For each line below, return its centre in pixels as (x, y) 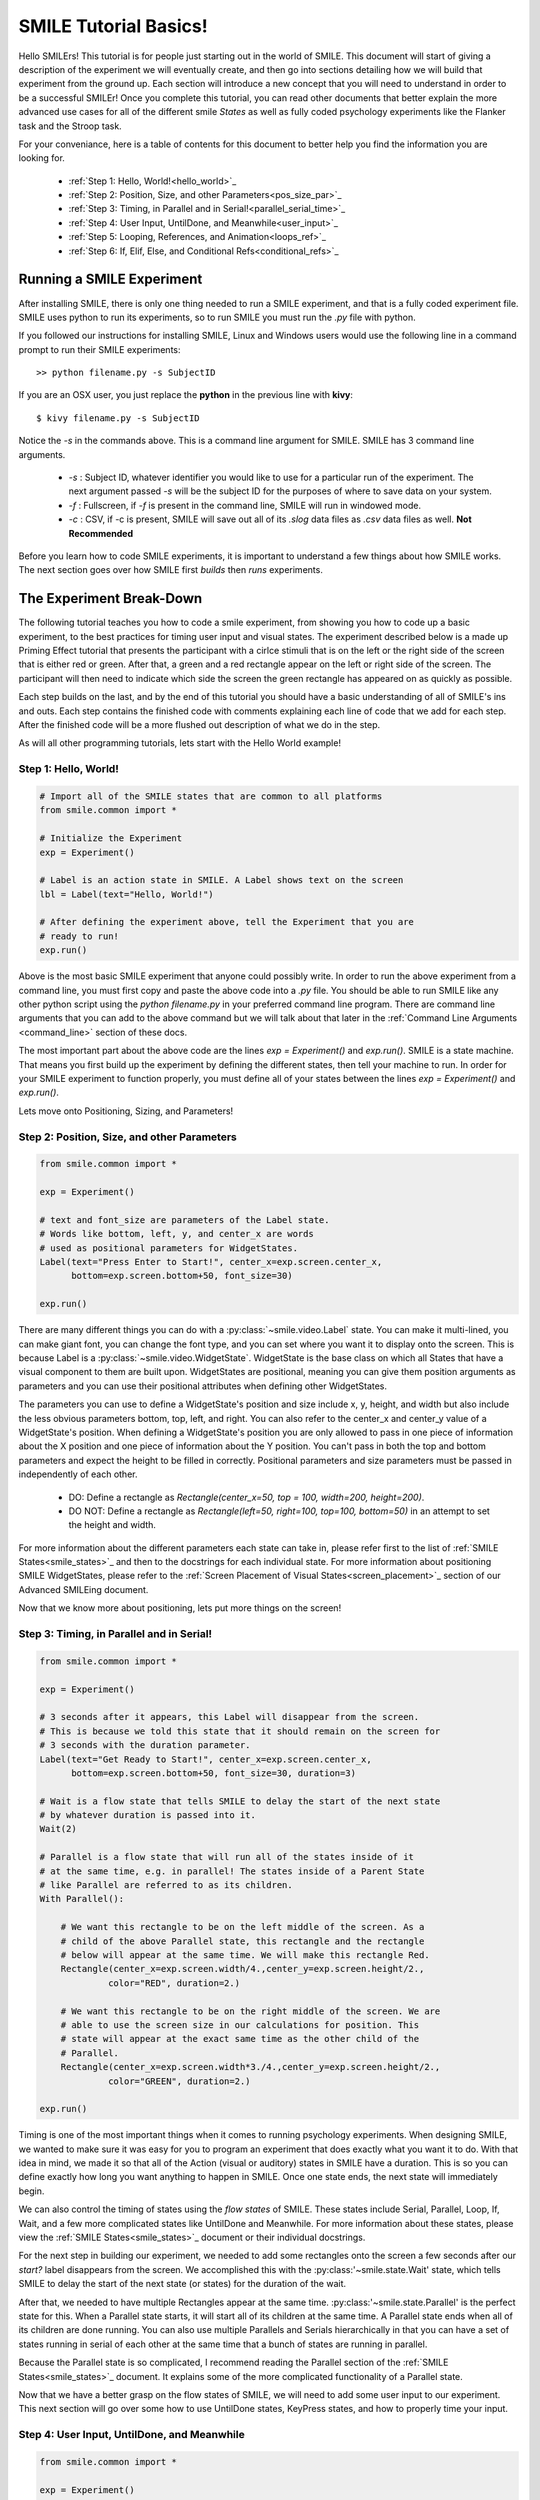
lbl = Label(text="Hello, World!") (126, 894)
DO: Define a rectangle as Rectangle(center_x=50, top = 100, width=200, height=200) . (246, 1497)
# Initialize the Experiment (111, 838)
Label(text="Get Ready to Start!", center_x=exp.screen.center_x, (205, 1759)
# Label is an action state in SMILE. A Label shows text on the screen (221, 880)
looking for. (41, 158)
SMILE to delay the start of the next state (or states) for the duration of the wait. (182, 2284)
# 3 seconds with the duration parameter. (145, 1745)
